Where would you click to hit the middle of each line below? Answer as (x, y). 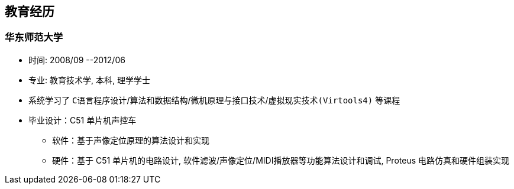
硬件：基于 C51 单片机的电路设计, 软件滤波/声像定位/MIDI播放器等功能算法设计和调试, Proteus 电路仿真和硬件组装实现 (281, 160)
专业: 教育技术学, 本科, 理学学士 (89, 80)
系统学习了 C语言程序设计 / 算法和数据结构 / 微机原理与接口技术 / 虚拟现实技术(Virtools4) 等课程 (214, 100)
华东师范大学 (34, 38)
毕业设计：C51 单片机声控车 (83, 120)
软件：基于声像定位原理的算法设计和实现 (131, 140)
